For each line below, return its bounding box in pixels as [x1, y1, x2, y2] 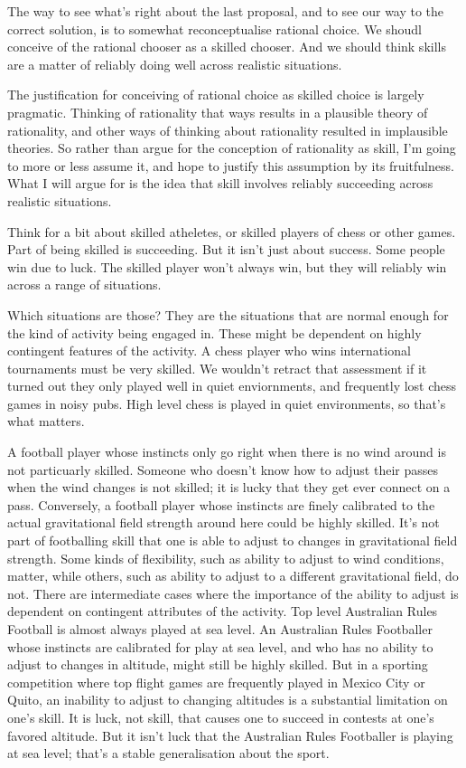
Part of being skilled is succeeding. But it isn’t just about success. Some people [7, 240, 445, 259]
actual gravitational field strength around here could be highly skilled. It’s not [7, 513, 440, 532]
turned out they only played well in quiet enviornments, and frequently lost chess [7, 376, 457, 395]
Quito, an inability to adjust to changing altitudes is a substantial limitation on [7, 690, 448, 709]
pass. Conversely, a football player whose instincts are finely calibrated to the [7, 495, 435, 514]
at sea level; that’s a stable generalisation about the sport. [7, 744, 330, 763]
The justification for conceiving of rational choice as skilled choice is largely [7, 85, 424, 104]
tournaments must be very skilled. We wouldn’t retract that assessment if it [7, 358, 427, 377]
